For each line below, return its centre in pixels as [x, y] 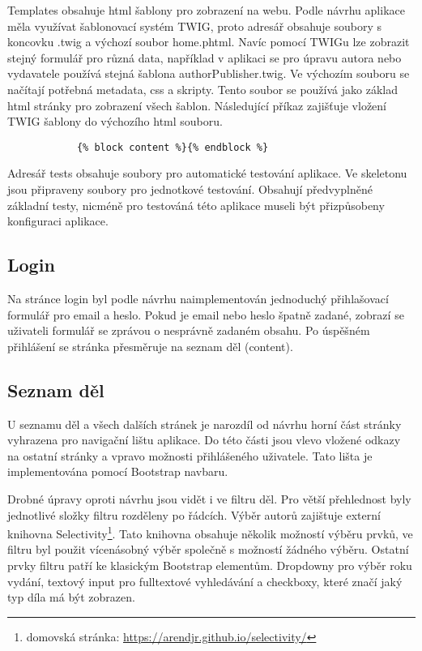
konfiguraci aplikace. [58, 221]
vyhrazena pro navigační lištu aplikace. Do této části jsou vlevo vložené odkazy [204, 440]
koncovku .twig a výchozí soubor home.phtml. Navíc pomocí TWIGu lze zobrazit [209, 42]
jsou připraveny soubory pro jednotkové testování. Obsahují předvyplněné [190, 189]
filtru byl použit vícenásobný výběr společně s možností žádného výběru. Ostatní [208, 549]
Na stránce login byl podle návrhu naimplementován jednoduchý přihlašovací [198, 298]
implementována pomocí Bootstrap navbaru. [118, 471]
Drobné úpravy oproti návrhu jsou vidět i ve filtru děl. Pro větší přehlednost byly [209, 498]
